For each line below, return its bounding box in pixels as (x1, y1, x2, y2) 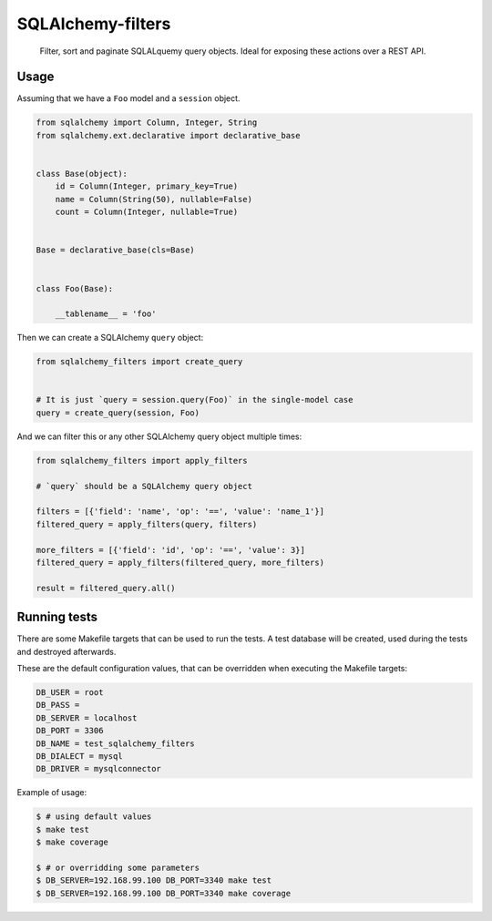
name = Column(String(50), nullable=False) (55, 194, 252, 204)
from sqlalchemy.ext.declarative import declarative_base (36, 130, 301, 140)
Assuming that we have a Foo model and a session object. (16, 93, 241, 104)
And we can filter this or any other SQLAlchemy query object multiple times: (16, 431, 302, 442)
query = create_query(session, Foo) (36, 407, 200, 418)
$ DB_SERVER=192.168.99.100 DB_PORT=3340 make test (36, 875, 272, 885)
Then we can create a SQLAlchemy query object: (16, 333, 204, 343)
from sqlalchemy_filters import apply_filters (36, 455, 248, 466)
